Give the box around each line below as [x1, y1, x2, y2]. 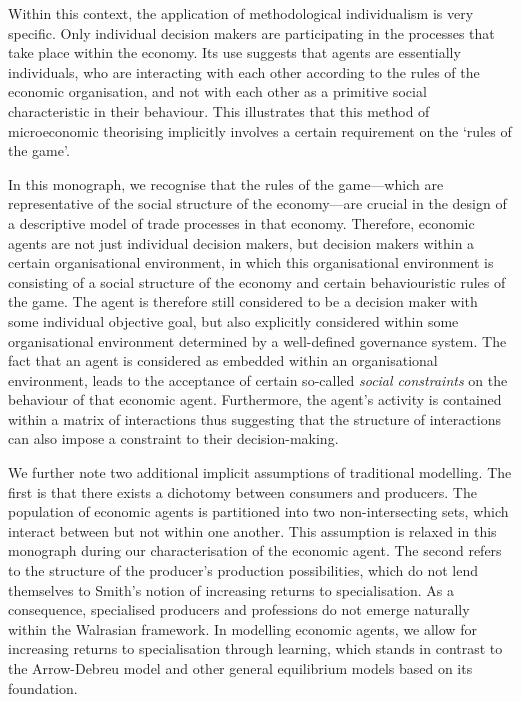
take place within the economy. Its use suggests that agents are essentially [8, 42, 461, 63]
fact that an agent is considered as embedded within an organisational [8, 350, 438, 371]
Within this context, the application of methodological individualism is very [8, 3, 474, 23]
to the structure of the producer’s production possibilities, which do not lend [8, 560, 479, 581]
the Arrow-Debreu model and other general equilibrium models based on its [8, 658, 473, 678]
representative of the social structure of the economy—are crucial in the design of [8, 193, 507, 214]
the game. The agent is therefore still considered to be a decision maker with [8, 291, 478, 312]
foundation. [8, 677, 78, 698]
